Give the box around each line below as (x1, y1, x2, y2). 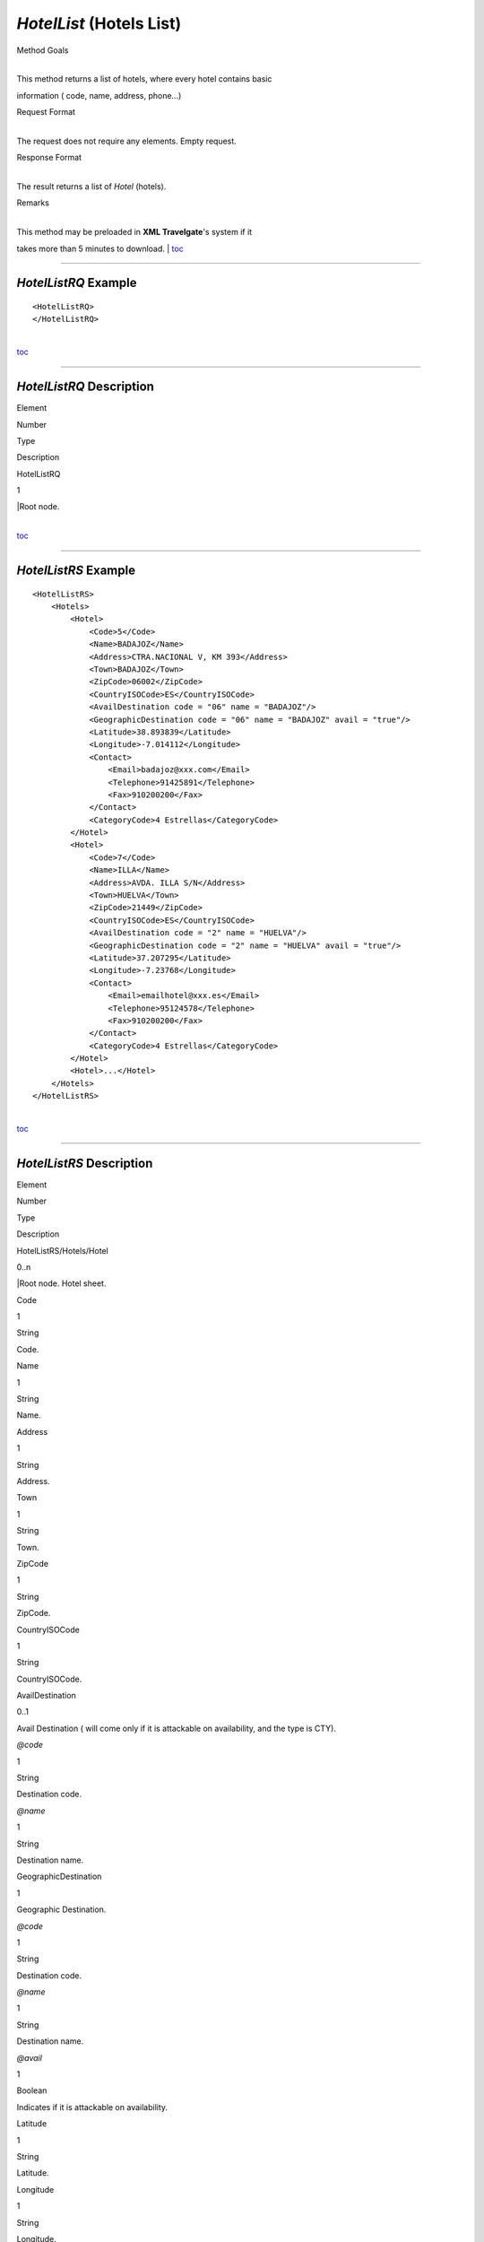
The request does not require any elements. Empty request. (16, 135, 237, 146)
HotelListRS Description (16, 1155, 153, 1170)
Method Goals (16, 45, 69, 56)
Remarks (16, 197, 49, 208)
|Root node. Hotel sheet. (16, 1278, 107, 1289)
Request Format (16, 107, 76, 117)
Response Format (16, 152, 82, 163)
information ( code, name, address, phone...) (16, 90, 182, 100)
